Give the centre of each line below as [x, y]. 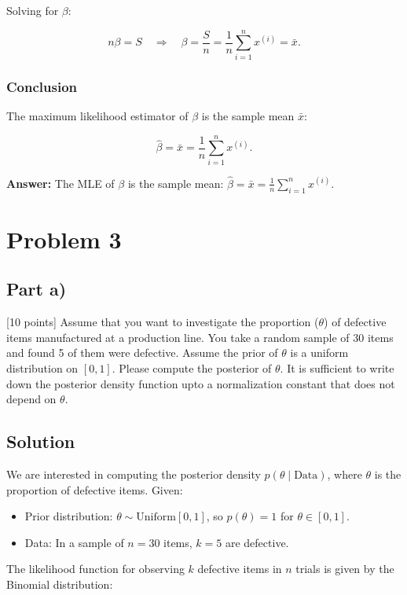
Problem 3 [64, 239]
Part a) [37, 289]
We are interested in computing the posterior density [134, 474]
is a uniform [319, 353]
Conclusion [42, 86]
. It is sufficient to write [337, 368]
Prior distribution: [69, 516]
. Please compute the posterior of [192, 368]
